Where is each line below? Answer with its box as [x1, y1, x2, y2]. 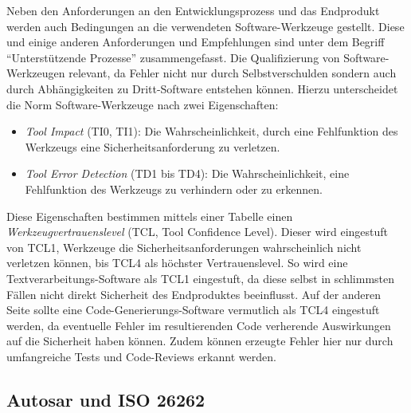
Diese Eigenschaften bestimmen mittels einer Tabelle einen [6, 207, 293, 224]
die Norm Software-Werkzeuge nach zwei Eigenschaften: [6, 96, 279, 112]
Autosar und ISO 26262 [6, 387, 205, 411]
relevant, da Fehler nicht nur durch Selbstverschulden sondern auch [68, 65, 397, 81]
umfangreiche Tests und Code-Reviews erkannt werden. [6, 348, 276, 364]
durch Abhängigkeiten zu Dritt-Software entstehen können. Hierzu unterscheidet [6, 80, 398, 96]
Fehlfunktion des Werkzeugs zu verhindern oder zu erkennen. [25, 180, 323, 197]
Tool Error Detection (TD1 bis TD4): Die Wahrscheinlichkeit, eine [25, 165, 350, 182]
